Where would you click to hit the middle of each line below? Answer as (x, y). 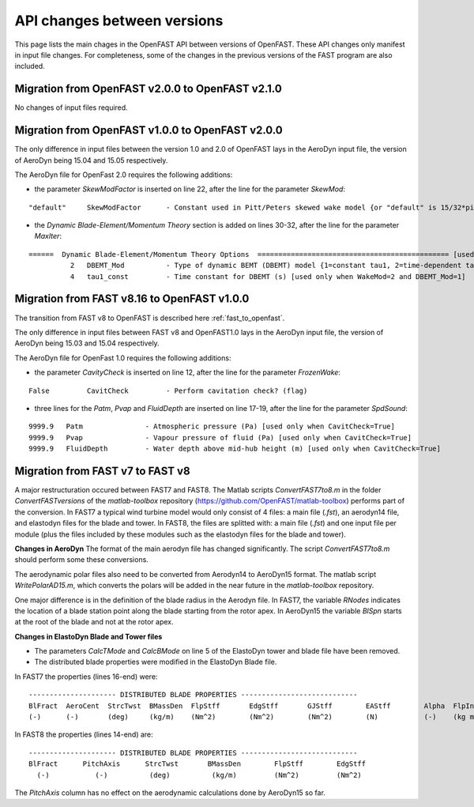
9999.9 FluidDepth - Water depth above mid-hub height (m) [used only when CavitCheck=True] (235, 449)
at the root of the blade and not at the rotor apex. (94, 622)
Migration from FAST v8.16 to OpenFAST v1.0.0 (132, 299)
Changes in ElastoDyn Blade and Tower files (88, 636)
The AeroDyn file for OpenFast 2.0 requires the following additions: (124, 175)
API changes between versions (119, 21)
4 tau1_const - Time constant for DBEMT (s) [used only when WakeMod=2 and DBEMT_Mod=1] (268, 276)
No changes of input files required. (71, 107)
